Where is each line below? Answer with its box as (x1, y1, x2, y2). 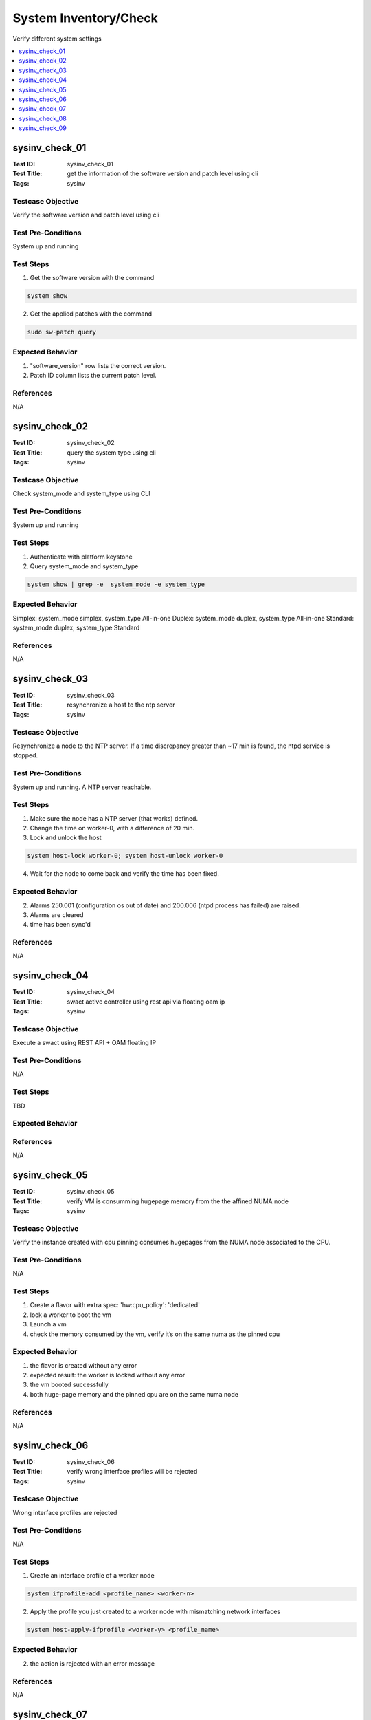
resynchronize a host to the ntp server (67, 700, 175, 709)
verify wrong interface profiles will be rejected (67, 1468, 198, 1476)
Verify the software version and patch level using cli (12, 211, 159, 219)
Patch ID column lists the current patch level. (30, 372, 157, 380)
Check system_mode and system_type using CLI (12, 489, 150, 498)
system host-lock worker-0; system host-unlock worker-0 (27, 852, 223, 860)
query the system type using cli (67, 448, 156, 457)
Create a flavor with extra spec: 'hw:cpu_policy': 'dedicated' (30, 1301, 201, 1309)
